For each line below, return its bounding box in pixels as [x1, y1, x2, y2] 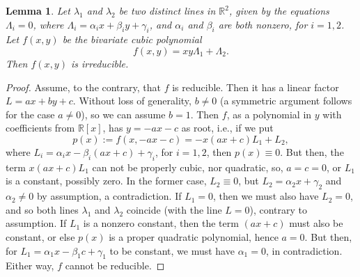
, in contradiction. [265, 243, 343, 258]
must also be [289, 216, 343, 230]
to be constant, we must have [109, 243, 235, 258]
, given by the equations [228, 3, 329, 17]
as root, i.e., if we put [181, 120, 274, 135]
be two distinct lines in [118, 3, 216, 17]
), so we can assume [81, 106, 166, 121]
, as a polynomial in [226, 106, 312, 121]
